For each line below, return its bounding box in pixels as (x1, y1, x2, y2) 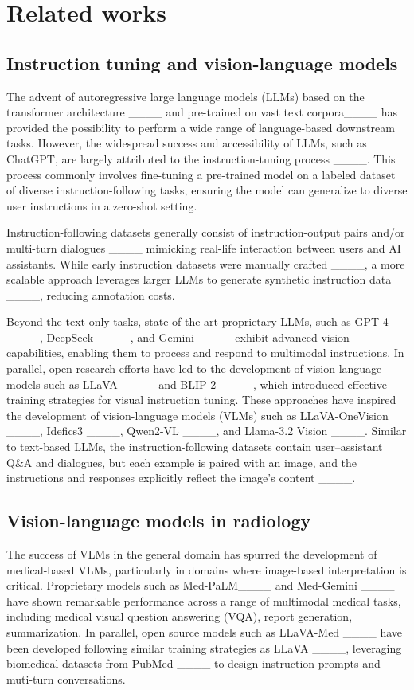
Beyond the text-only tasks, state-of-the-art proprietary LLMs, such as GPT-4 (6, 313, 389, 330)
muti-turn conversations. (6, 670, 126, 687)
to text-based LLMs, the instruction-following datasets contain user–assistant (6, 438, 383, 455)
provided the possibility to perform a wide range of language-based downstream (6, 119, 395, 135)
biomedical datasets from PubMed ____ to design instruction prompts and (6, 655, 381, 672)
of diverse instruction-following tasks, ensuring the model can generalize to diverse (6, 182, 408, 198)
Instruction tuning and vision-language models (6, 50, 398, 75)
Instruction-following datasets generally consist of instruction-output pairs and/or (6, 224, 405, 241)
